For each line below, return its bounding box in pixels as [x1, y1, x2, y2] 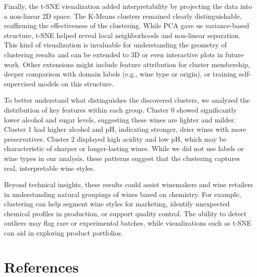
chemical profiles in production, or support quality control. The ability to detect [4, 208, 247, 218]
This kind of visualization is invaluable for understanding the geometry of [4, 40, 227, 50]
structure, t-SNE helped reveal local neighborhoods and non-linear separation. [4, 30, 241, 40]
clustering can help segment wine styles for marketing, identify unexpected [4, 198, 230, 209]
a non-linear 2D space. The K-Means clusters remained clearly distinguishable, [4, 10, 242, 21]
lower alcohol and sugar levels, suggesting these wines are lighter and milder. [4, 114, 236, 124]
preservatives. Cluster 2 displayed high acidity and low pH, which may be [4, 133, 226, 144]
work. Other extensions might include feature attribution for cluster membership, [4, 59, 250, 69]
